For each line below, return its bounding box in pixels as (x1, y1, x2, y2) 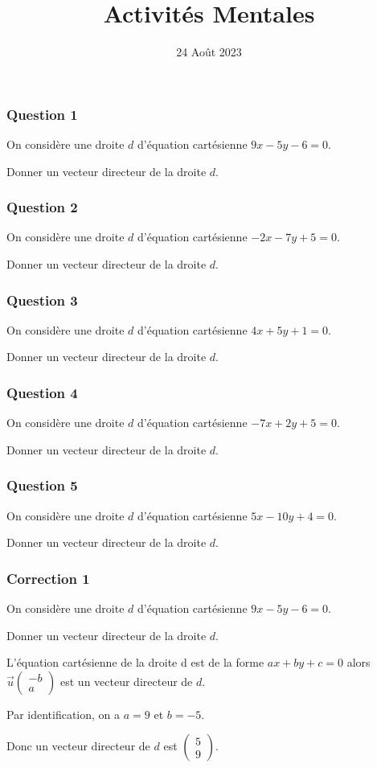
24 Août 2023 (176, 43, 242, 60)
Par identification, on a (6, 705, 121, 722)
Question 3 (6, 290, 78, 310)
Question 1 (6, 104, 78, 124)
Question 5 (6, 475, 78, 495)
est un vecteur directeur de (60, 672, 193, 689)
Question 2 (6, 197, 78, 217)
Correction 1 (6, 568, 90, 588)
